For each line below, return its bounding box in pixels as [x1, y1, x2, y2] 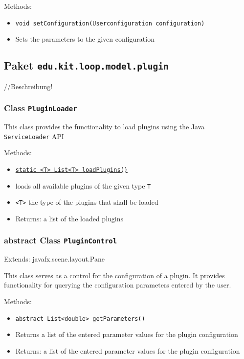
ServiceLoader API [4, 131, 64, 141]
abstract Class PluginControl [4, 234, 117, 246]
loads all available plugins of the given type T [15, 180, 151, 191]
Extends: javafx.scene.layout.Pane [4, 254, 105, 264]
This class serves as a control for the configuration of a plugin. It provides [4, 270, 225, 280]
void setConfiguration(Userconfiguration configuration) [15, 20, 205, 27]
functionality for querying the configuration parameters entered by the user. [4, 280, 231, 290]
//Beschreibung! [4, 81, 53, 91]
